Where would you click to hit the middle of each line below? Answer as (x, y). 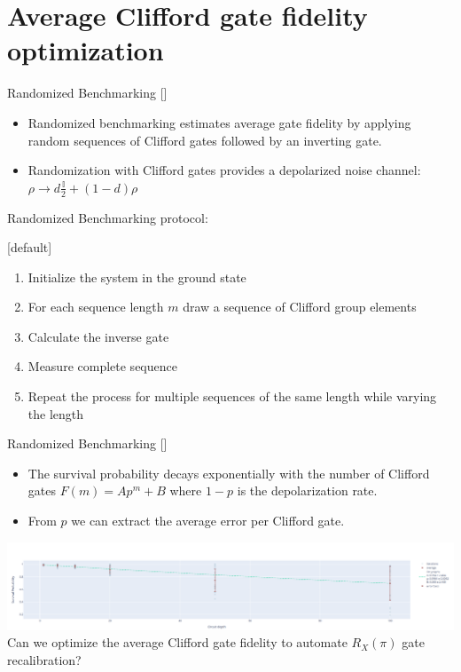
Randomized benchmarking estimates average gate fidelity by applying (219, 122)
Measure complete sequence (102, 366)
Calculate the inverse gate (98, 336)
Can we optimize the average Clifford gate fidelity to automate (177, 642)
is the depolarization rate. (307, 490)
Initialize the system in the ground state (137, 277)
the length (56, 413)
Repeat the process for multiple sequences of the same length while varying (232, 396)
